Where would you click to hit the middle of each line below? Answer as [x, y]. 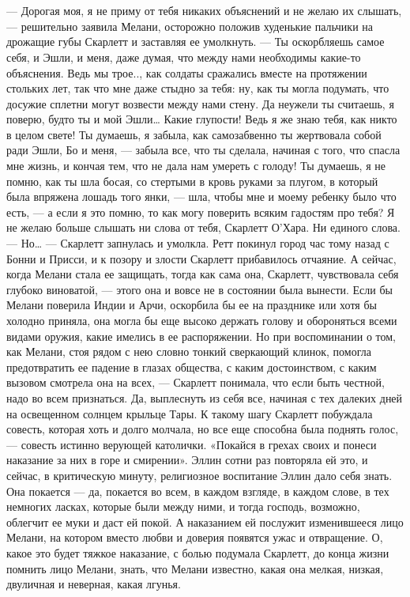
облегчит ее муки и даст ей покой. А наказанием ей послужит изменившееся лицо [205, 521]
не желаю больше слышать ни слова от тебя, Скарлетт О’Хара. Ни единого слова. [203, 227]
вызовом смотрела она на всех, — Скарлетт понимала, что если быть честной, [196, 382]
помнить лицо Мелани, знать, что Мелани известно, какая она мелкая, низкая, [195, 568]
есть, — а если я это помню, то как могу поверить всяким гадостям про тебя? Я [201, 212]
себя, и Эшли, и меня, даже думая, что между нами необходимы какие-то [184, 57]
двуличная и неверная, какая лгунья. [94, 584]
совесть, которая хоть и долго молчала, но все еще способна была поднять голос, [203, 429]
